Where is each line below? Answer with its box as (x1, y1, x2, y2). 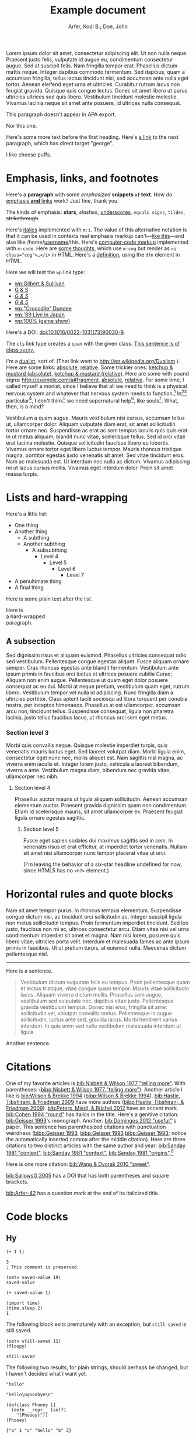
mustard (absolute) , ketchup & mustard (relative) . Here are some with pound (6, 370, 190, 377)
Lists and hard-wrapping (6, 491, 128, 504)
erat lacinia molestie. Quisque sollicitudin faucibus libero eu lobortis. (6, 439, 170, 446)
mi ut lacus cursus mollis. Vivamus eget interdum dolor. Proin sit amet (6, 464, 173, 472)
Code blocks (6, 1210, 68, 1223)
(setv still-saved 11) (6, 1338, 61, 1344)
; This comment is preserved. (6, 1264, 80, 1270)
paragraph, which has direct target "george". (6, 139, 114, 146)
